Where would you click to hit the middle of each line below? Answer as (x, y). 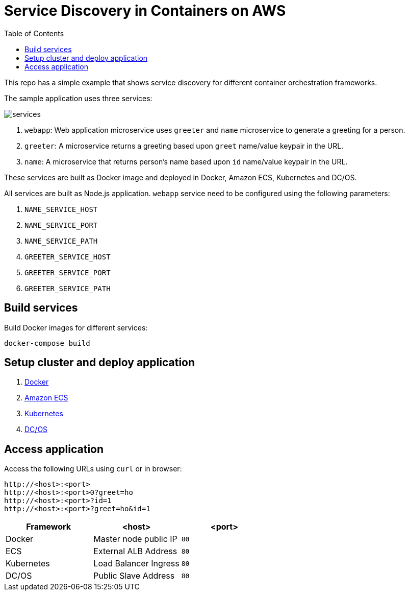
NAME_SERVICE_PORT (61, 225)
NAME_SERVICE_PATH (61, 241)
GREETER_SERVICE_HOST (68, 257)
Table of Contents (34, 33)
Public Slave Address (134, 576)
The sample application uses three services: (78, 98)
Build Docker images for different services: (76, 327)
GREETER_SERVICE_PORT (68, 272)
